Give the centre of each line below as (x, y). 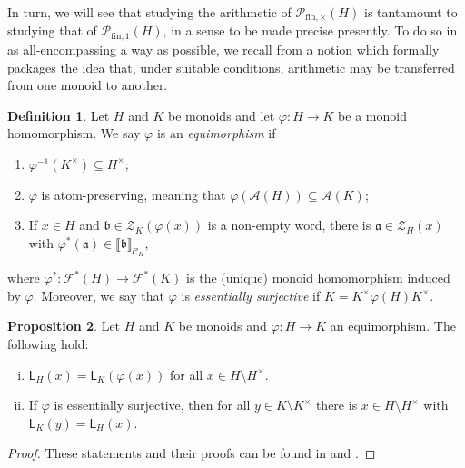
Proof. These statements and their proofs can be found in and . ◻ (192, 453)
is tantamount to (411, 12)
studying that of (52, 30)
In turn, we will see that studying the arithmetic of (149, 12)
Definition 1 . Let (59, 115)
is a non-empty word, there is (289, 225)
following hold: (48, 344)
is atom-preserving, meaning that (134, 194)
